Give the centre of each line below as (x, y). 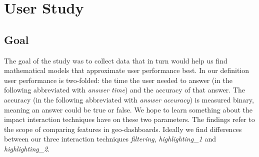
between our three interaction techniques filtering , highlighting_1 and (110, 139)
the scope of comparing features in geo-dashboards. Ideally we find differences (123, 129)
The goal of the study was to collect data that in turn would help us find (116, 60)
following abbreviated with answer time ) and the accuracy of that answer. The (125, 90)
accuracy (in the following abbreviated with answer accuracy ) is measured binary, (129, 99)
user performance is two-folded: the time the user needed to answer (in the (118, 80)
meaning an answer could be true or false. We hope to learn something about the (128, 109)
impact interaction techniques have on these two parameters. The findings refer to (129, 119)
